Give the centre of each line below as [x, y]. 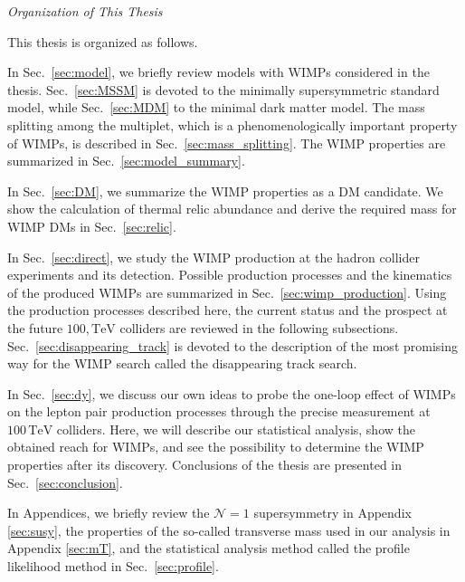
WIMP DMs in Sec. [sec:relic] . [92, 226]
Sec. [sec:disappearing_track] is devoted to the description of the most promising [233, 345]
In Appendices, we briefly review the [109, 513]
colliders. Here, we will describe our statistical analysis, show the [236, 429]
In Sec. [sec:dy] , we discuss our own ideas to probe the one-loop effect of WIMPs [232, 393]
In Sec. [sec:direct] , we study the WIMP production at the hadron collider [214, 257]
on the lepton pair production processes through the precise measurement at [219, 411]
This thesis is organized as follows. [103, 41]
